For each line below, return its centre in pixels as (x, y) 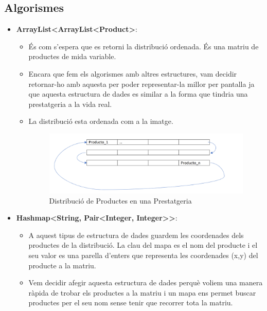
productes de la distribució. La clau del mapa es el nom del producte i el (143, 245)
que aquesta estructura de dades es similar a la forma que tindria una (138, 94)
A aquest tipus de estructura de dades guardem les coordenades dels (136, 235)
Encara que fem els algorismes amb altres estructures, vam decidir (133, 73)
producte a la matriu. (62, 265)
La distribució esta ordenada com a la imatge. (101, 121)
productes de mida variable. (72, 56)
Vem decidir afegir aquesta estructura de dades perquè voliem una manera (146, 282)
